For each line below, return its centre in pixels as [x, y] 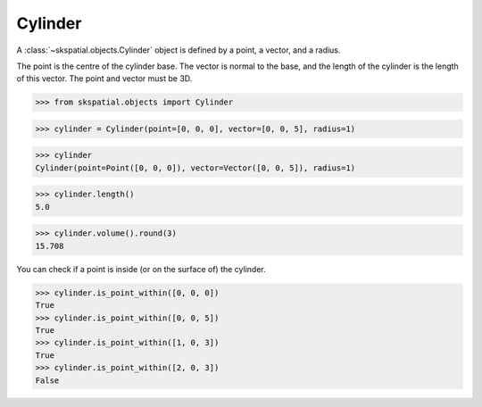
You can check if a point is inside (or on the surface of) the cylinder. [141, 269]
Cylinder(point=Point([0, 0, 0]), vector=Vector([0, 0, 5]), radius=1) [195, 168]
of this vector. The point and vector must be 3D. [104, 79]
